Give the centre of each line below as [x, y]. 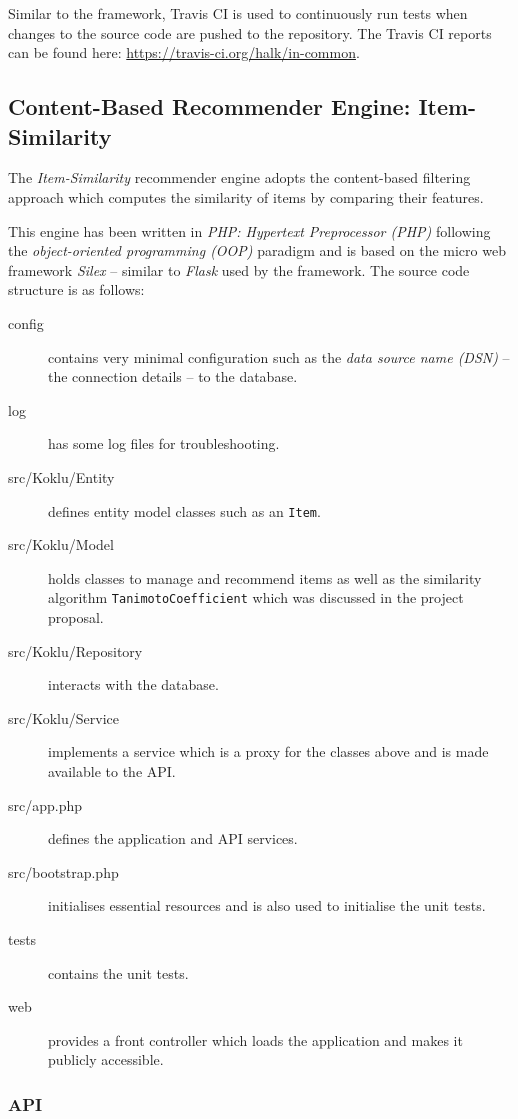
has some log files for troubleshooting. [164, 443]
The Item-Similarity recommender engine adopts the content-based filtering [239, 177]
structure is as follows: [76, 289]
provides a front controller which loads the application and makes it [255, 1039]
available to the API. [112, 770]
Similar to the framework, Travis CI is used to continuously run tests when [238, 13]
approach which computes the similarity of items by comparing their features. [246, 196]
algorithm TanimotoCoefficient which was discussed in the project [256, 597]
